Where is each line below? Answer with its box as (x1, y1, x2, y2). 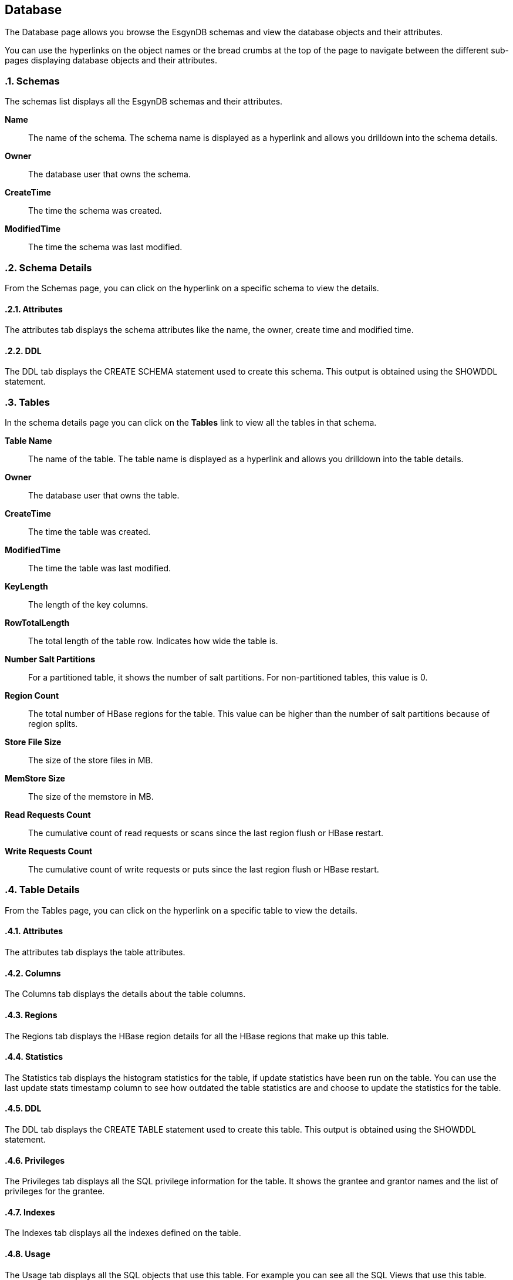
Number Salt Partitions (5, 654, 96, 665)
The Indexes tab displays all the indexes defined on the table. (5, 1228, 241, 1238)
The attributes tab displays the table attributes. (5, 947, 185, 958)
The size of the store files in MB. (28, 755, 153, 766)
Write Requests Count (5, 846, 93, 857)
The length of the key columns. (28, 599, 148, 610)
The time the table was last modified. (28, 563, 171, 574)
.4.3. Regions (5, 1009, 58, 1020)
